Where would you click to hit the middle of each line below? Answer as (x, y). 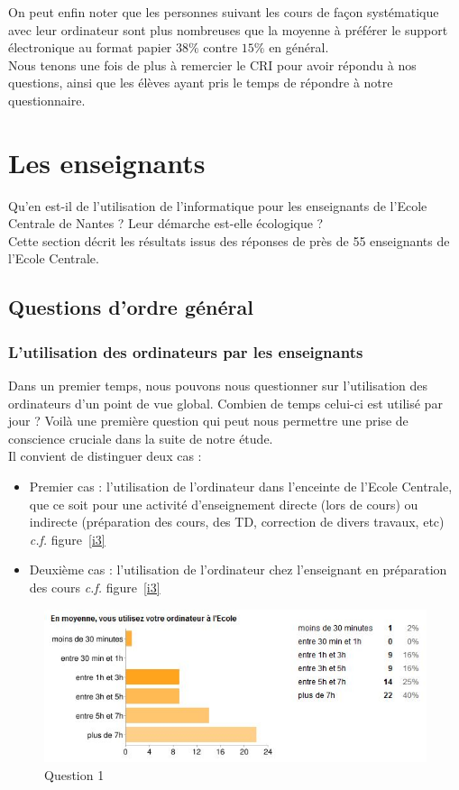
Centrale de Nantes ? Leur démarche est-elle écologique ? (166, 223)
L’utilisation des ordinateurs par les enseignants (186, 351)
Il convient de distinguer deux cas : (105, 456)
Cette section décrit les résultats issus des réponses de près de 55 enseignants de (229, 240)
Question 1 (74, 775)
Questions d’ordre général (131, 307)
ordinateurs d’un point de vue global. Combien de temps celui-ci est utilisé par (225, 403)
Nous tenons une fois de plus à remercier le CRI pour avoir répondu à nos (212, 64)
